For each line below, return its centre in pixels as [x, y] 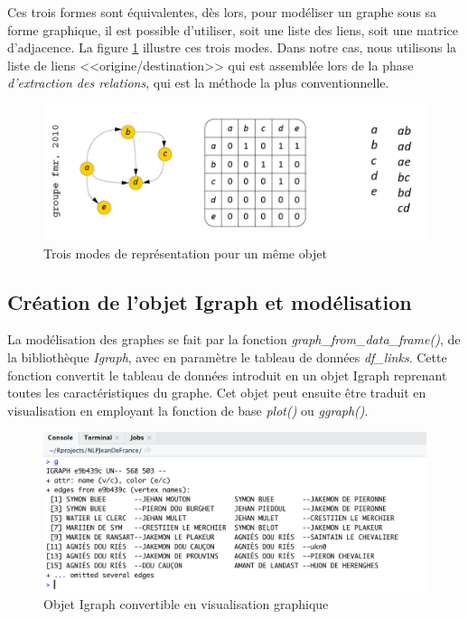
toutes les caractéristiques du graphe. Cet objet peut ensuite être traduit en [217, 393]
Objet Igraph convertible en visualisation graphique [186, 604]
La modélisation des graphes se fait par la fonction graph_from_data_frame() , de [234, 339]
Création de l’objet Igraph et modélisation [210, 301]
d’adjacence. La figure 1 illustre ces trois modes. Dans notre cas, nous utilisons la [232, 47]
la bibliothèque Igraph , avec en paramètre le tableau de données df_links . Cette [227, 356]
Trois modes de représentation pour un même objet [185, 253]
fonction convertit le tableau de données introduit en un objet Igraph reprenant [227, 375]
